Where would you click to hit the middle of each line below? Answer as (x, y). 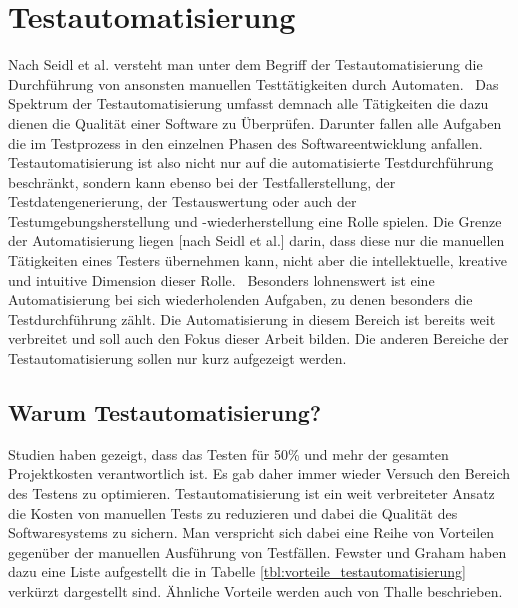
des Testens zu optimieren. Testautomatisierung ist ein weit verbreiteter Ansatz (251, 493)
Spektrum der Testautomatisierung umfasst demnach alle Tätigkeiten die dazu (248, 103)
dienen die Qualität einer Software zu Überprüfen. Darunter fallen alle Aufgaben (255, 122)
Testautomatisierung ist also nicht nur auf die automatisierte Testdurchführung (251, 162)
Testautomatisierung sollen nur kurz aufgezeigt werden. (177, 358)
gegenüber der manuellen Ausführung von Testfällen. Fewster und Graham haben (257, 551)
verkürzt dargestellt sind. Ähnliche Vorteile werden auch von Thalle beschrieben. (255, 590)
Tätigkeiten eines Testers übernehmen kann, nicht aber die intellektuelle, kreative (258, 260)
